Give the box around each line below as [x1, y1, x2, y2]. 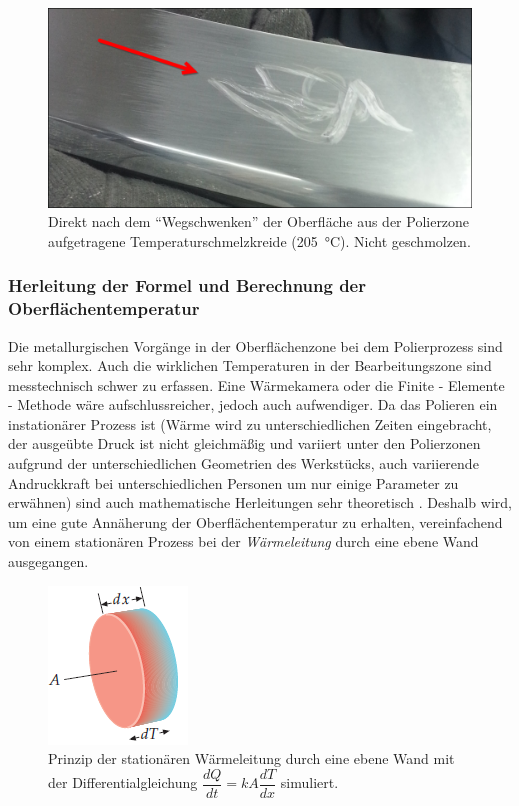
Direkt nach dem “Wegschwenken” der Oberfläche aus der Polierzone [48, 211, 470, 232]
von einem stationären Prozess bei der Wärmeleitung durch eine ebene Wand [8, 531, 479, 552]
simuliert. [280, 772, 339, 793]
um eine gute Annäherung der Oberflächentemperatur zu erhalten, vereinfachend [8, 511, 503, 532]
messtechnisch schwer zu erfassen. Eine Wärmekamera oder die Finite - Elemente [8, 374, 505, 395]
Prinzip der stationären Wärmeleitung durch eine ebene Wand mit [48, 748, 455, 769]
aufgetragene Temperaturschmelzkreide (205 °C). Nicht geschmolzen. [48, 230, 471, 251]
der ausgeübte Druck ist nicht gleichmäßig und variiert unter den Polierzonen [8, 433, 481, 454]
